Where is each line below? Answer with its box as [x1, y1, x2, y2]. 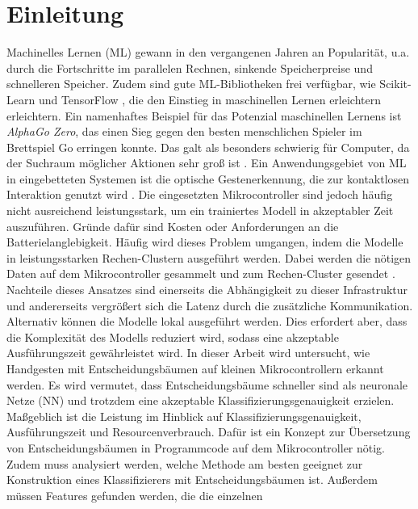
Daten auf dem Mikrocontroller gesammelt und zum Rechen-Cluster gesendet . [6, 265, 395, 282]
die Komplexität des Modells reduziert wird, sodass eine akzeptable [6, 328, 339, 345]
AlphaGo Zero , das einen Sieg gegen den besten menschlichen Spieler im [6, 123, 362, 140]
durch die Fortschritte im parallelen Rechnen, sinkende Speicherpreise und [6, 59, 373, 76]
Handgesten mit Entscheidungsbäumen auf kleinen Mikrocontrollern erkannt [6, 360, 384, 376]
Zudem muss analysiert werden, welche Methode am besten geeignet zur [6, 455, 363, 472]
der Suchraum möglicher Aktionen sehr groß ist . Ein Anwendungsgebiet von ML [6, 154, 407, 171]
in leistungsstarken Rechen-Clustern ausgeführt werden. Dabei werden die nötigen [6, 249, 412, 266]
